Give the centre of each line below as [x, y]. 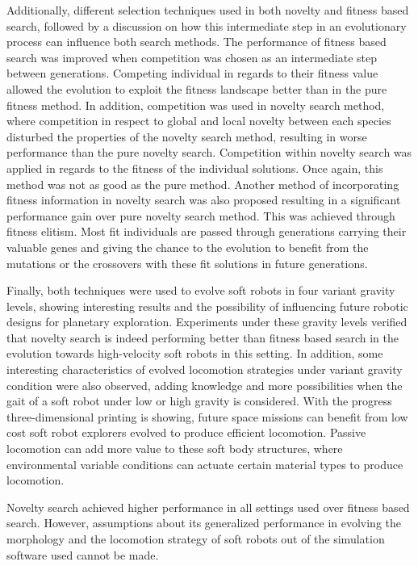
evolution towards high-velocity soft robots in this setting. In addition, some [195, 353]
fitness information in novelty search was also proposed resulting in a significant [204, 200]
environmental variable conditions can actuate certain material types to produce [205, 464]
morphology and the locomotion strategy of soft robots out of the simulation [196, 539]
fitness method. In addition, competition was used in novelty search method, [196, 105]
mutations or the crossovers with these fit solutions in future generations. [187, 263]
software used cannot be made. [83, 554]
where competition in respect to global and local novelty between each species [199, 121]
